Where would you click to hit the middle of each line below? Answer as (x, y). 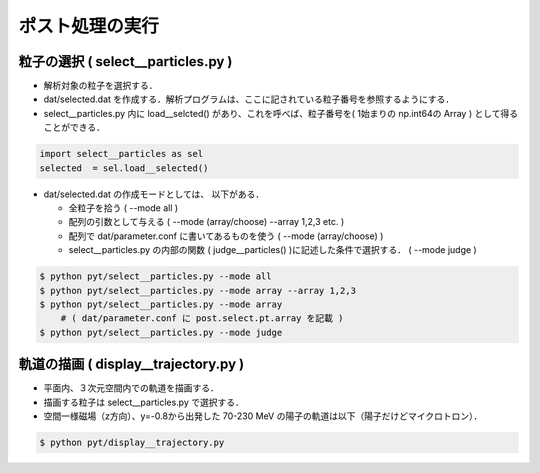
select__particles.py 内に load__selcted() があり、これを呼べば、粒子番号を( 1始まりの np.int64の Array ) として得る (281, 113)
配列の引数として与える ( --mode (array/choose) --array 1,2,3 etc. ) (206, 222)
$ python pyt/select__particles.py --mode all (155, 276)
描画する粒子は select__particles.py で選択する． (143, 402)
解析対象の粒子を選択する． (100, 86)
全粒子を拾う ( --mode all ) (123, 207)
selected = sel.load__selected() (124, 168)
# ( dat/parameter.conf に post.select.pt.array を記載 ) (202, 318)
